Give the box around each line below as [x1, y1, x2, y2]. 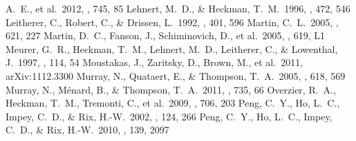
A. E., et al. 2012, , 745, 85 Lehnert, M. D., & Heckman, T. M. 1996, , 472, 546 [6, 1, 350, 15]
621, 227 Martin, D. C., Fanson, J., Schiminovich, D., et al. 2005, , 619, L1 [6, 28, 325, 43]
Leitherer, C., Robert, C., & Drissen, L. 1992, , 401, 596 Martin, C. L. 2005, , [6, 14, 339, 29]
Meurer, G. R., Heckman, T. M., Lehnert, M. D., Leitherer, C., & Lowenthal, [6, 41, 338, 56]
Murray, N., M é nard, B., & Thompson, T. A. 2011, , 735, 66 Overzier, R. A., [6, 82, 336, 96]
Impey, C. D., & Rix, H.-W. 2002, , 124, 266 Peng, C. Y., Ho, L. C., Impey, [6, 109, 332, 123]
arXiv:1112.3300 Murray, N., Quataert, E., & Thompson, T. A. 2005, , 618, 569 [6, 68, 346, 83]
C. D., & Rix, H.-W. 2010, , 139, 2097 [6, 122, 169, 137]
